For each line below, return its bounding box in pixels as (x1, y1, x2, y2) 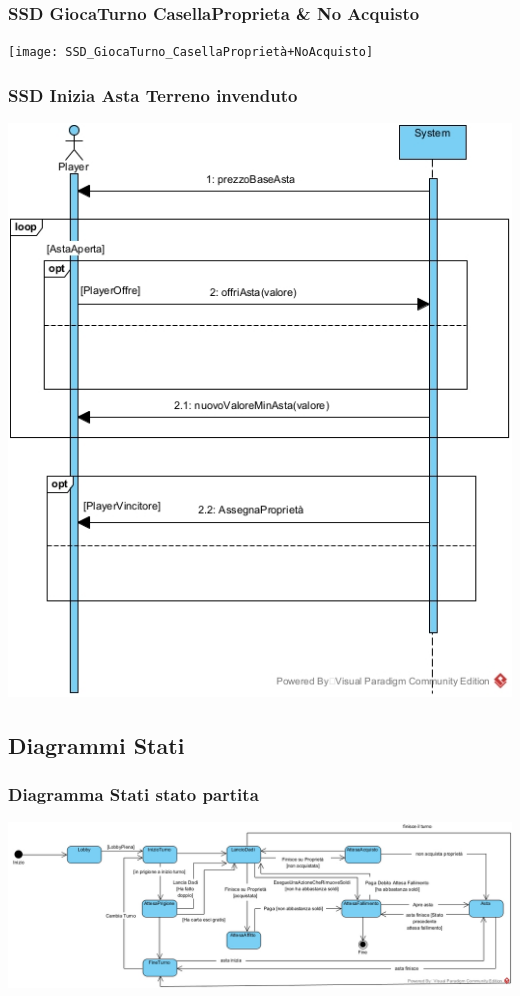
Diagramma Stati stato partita (8, 781, 259, 806)
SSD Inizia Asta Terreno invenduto (8, 82, 298, 107)
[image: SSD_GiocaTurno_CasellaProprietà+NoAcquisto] (8, 45, 374, 60)
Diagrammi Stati (8, 729, 185, 760)
